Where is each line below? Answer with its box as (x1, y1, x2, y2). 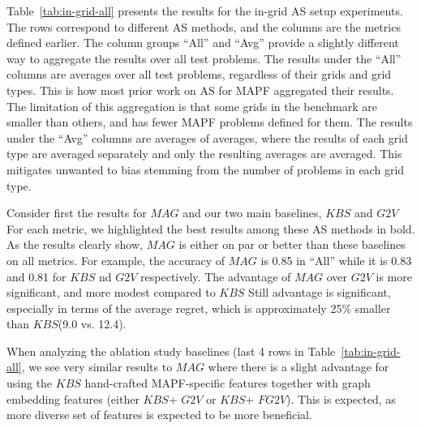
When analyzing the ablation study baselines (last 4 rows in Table (6, 342, 336, 359)
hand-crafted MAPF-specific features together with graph (84, 374, 371, 392)
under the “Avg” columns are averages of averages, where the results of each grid (6, 129, 408, 146)
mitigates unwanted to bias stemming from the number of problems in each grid (6, 160, 405, 178)
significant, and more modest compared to (6, 284, 216, 301)
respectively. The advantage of (140, 267, 291, 285)
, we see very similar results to (21, 358, 173, 375)
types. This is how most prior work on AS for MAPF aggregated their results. (6, 81, 394, 98)
